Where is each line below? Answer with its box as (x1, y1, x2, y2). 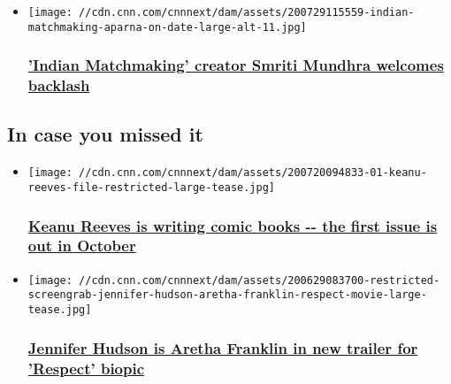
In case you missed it (7, 120, 203, 148)
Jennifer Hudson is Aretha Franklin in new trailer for (27, 336, 418, 358)
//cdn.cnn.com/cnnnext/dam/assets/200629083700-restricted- (79, 273, 440, 287)
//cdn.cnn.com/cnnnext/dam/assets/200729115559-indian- (79, 6, 415, 19)
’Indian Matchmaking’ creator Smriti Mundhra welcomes (27, 54, 444, 76)
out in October (27, 234, 136, 257)
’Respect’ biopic (27, 357, 145, 379)
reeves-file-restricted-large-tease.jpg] (27, 180, 275, 194)
